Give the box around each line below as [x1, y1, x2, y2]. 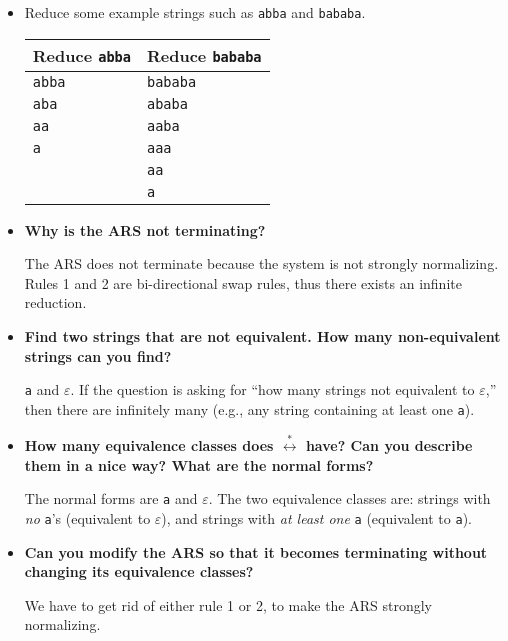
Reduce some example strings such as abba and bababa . [24, 2, 366, 22]
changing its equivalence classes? [24, 561, 254, 582]
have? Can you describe [305, 435, 473, 456]
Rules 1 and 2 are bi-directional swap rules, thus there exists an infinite [24, 272, 462, 293]
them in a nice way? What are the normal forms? [24, 454, 374, 475]
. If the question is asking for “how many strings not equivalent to [70, 379, 475, 400]
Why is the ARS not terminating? [24, 219, 266, 240]
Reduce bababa [146, 43, 262, 67]
